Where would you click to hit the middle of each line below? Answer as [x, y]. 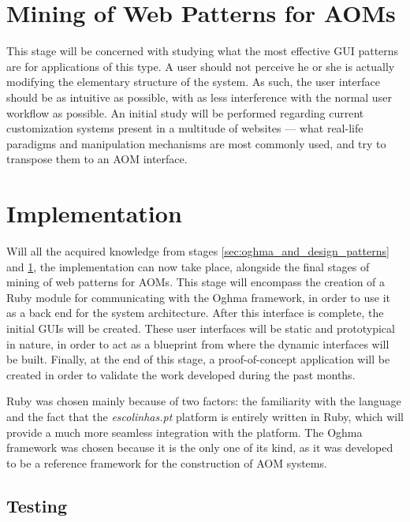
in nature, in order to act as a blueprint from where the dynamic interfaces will [198, 343]
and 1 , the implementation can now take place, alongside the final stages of [188, 266]
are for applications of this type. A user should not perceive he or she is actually [201, 66]
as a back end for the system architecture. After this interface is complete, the [195, 313]
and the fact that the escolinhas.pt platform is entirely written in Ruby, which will [205, 416]
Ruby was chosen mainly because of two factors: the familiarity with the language [204, 401]
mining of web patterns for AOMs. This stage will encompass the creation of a [196, 282]
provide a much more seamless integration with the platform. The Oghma [184, 432]
